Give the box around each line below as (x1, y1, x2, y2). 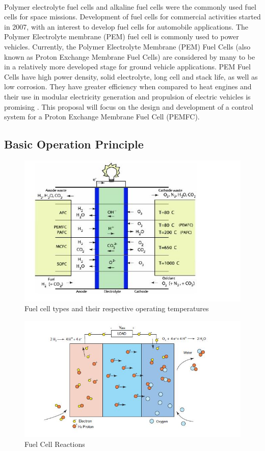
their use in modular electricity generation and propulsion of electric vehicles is (4, 91, 251, 102)
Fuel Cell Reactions (24, 439, 85, 449)
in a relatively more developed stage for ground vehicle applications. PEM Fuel (4, 61, 251, 72)
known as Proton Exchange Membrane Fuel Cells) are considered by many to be (4, 51, 255, 62)
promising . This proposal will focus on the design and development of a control (4, 101, 253, 112)
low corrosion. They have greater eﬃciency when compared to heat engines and (4, 81, 252, 92)
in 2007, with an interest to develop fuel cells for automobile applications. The (4, 21, 249, 32)
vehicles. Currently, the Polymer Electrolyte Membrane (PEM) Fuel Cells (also (4, 41, 251, 52)
